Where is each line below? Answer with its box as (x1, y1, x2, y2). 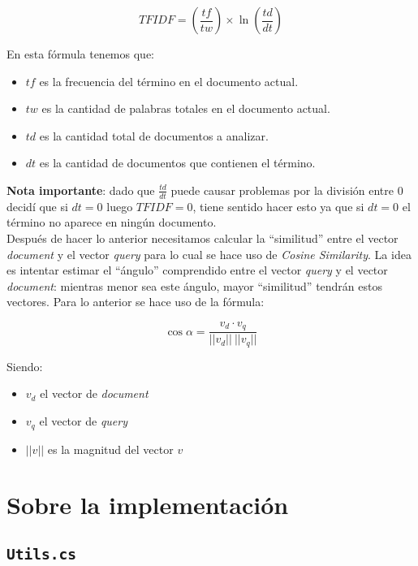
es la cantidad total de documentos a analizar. (39, 127, 269, 144)
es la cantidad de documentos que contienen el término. (39, 154, 316, 171)
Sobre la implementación (6, 488, 289, 521)
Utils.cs (6, 545, 76, 563)
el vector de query (39, 413, 127, 430)
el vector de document (40, 385, 149, 402)
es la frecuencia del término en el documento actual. (39, 72, 299, 89)
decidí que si (6, 197, 68, 214)
